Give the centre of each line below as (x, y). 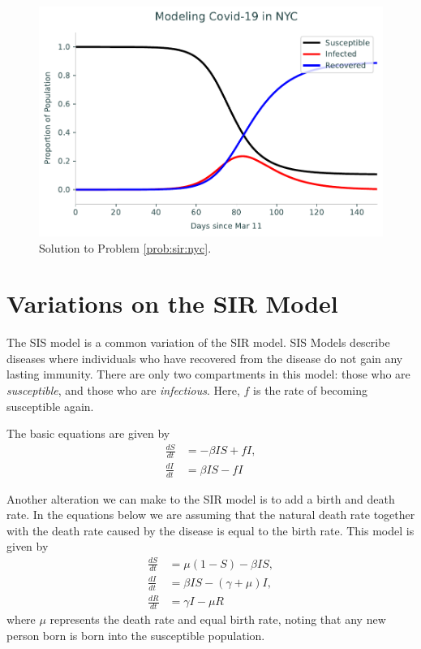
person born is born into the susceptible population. (136, 635)
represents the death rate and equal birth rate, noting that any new (218, 619)
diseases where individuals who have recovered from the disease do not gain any (205, 358)
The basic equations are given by (88, 433)
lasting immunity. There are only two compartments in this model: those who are (208, 374)
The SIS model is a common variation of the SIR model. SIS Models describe (198, 342)
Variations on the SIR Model (172, 303)
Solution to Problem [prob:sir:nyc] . (125, 247)
